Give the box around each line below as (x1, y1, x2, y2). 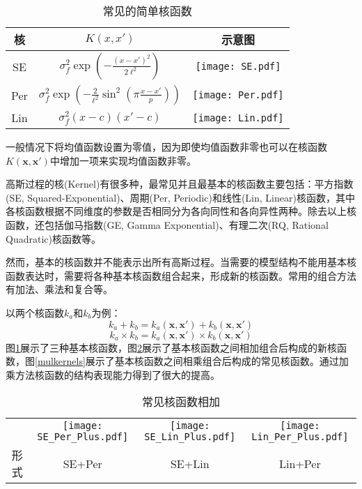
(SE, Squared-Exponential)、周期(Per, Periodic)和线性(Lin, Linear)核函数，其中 (6, 190, 355, 204)
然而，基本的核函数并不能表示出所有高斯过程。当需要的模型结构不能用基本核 (6, 255, 356, 269)
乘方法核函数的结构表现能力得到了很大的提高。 (6, 367, 220, 382)
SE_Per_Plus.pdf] (37, 431, 129, 443)
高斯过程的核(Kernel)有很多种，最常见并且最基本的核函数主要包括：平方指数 (6, 176, 354, 191)
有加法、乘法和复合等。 (6, 282, 113, 296)
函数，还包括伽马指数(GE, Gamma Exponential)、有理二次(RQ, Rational (6, 217, 329, 232)
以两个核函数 (6, 305, 64, 319)
